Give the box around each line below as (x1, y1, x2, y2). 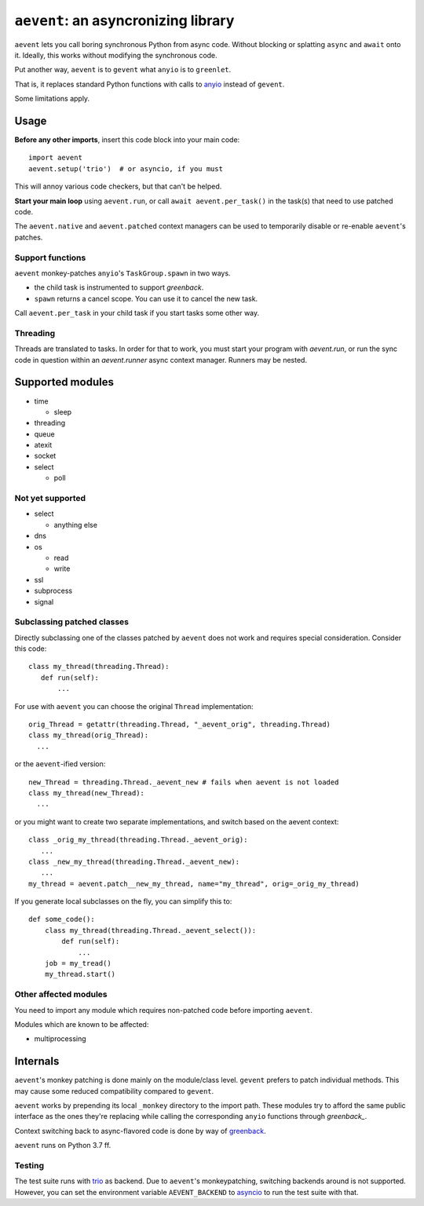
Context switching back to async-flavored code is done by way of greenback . (14, 1126, 266, 1135)
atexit (34, 440, 53, 450)
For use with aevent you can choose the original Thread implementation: (14, 701, 254, 711)
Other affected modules (14, 989, 108, 1000)
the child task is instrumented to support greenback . (34, 283, 204, 292)
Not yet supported (14, 493, 86, 503)
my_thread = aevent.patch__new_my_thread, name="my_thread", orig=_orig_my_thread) (28, 879, 360, 888)
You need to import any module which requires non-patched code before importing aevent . (14, 1005, 313, 1014)
